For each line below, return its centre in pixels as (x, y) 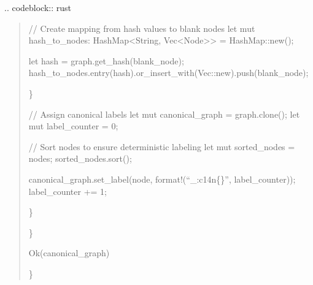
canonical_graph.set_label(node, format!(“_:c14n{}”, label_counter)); (162, 179)
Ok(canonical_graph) (69, 253)
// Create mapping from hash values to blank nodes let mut (142, 28)
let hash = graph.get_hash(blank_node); (106, 60)
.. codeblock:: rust (38, 7)
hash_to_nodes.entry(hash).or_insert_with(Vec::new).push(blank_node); (168, 73)
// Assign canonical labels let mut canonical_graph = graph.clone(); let (164, 114)
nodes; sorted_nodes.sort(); (80, 158)
